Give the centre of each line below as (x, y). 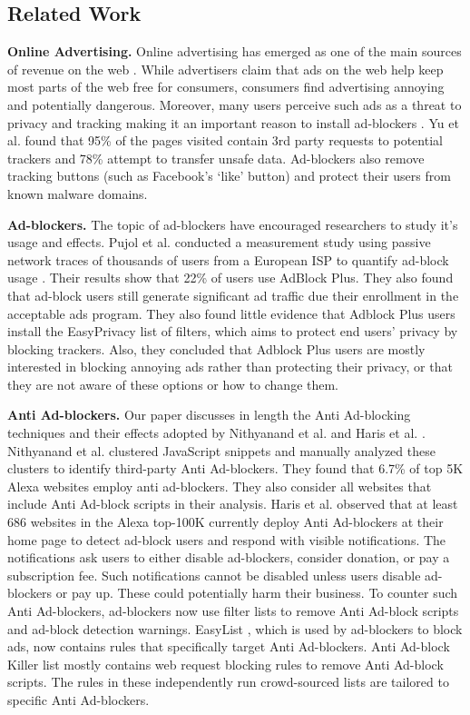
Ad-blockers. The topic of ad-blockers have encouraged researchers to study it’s (233, 224)
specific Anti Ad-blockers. (78, 699)
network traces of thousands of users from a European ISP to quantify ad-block (228, 259)
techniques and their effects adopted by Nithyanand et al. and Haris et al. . (216, 433)
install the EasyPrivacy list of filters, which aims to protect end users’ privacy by (233, 331)
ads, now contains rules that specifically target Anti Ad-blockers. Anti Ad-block (229, 646)
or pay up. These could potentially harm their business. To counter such (257, 593)
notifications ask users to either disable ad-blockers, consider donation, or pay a (229, 557)
